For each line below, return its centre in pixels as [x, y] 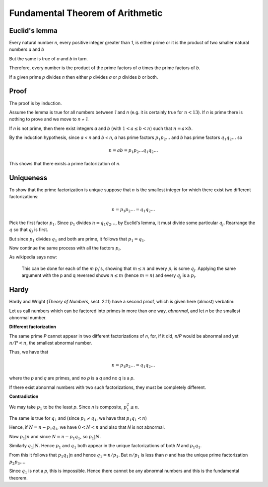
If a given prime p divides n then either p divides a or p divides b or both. [84, 77]
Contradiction [24, 396]
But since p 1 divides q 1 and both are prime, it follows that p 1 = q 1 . [77, 239]
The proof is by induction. [35, 103]
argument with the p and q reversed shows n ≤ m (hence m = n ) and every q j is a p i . [109, 276]
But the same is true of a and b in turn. [48, 59]
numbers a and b [27, 49]
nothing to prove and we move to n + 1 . [49, 119]
